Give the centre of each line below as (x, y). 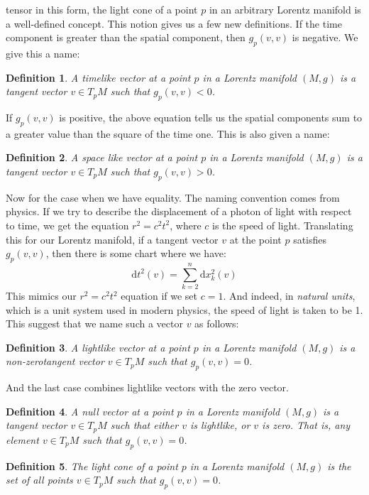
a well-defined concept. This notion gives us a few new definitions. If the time (174, 23)
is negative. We (325, 37)
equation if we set (159, 296)
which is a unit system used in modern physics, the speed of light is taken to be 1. (184, 309)
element (22, 439)
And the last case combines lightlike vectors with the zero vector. (147, 387)
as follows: (217, 323)
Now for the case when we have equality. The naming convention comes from (173, 197)
